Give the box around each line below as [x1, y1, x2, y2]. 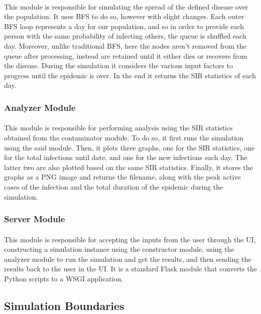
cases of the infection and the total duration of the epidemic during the [4, 181, 223, 192]
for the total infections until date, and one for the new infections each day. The [4, 152, 247, 163]
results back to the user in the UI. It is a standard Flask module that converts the [4, 263, 257, 274]
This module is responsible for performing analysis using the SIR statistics [4, 122, 233, 133]
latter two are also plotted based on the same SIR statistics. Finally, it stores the [4, 162, 253, 172]
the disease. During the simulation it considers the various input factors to [4, 60, 233, 71]
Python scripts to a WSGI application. [4, 273, 123, 283]
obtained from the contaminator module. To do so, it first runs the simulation [4, 132, 243, 142]
